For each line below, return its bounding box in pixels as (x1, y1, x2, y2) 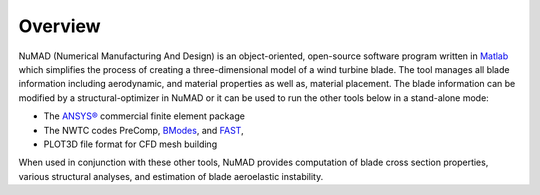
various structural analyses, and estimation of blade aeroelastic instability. (18, 170, 324, 182)
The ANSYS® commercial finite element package (43, 110, 245, 122)
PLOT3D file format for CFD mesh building (43, 138, 218, 150)
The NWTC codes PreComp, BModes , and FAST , (43, 124, 244, 136)
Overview (18, 15, 101, 37)
